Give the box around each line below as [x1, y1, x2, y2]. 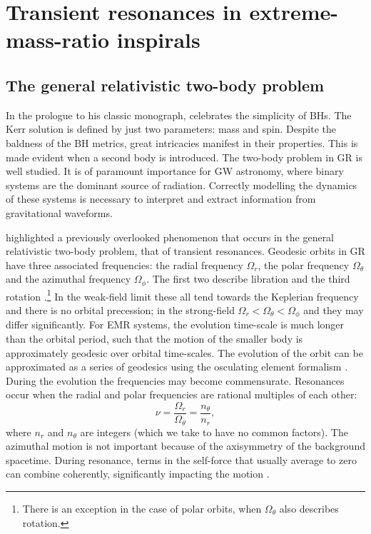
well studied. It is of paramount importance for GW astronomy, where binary [6, 163, 344, 178]
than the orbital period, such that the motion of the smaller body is [6, 331, 303, 346]
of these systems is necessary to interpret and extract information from [6, 191, 316, 206]
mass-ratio [6, 25, 110, 54]
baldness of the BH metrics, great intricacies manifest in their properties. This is [6, 135, 358, 150]
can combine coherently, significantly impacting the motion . [6, 466, 270, 481]
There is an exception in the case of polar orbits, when [22, 500, 262, 515]
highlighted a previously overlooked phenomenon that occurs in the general [6, 229, 335, 244]
